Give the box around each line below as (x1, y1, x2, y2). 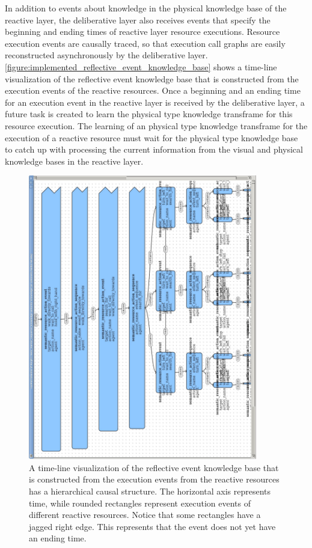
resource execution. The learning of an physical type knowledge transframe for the (5, 119, 308, 132)
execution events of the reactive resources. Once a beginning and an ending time (5, 84, 301, 97)
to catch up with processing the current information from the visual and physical (5, 143, 303, 156)
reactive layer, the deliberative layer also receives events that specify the (5, 13, 271, 26)
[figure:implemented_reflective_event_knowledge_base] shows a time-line (5, 60, 277, 73)
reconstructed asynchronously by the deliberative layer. (5, 49, 208, 61)
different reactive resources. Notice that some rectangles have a (29, 508, 261, 521)
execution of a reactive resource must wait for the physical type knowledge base (5, 131, 298, 144)
